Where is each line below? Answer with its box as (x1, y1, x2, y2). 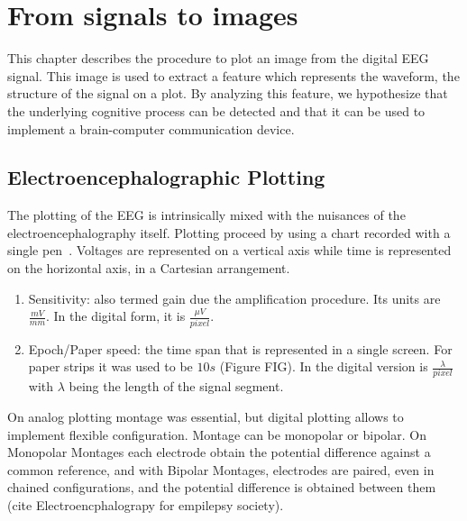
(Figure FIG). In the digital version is (219, 357, 428, 376)
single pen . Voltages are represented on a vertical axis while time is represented (7, 241, 452, 260)
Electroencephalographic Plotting (7, 163, 325, 191)
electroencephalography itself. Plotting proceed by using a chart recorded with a (7, 223, 451, 242)
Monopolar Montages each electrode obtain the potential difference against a (7, 443, 431, 462)
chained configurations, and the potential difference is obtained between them (7, 478, 436, 497)
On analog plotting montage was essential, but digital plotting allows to (7, 407, 404, 426)
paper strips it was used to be (28, 357, 193, 376)
